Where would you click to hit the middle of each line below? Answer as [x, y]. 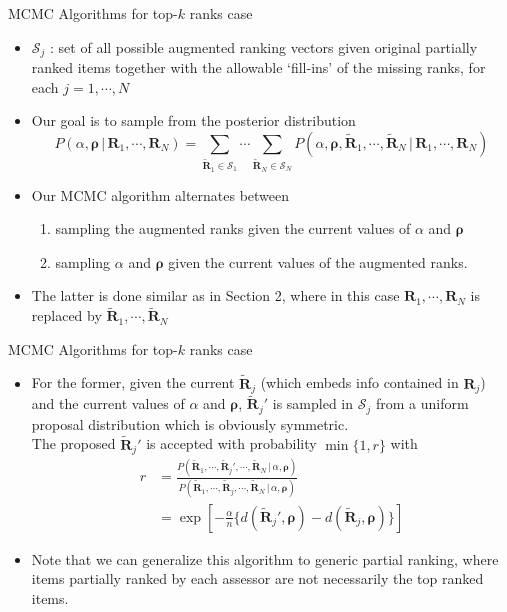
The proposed [73, 443]
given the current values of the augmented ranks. [318, 261]
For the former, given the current [133, 382]
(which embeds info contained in [359, 382]
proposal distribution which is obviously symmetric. [190, 423]
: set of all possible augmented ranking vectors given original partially [264, 46]
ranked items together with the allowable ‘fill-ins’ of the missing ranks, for [258, 67]
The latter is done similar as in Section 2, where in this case [215, 295]
